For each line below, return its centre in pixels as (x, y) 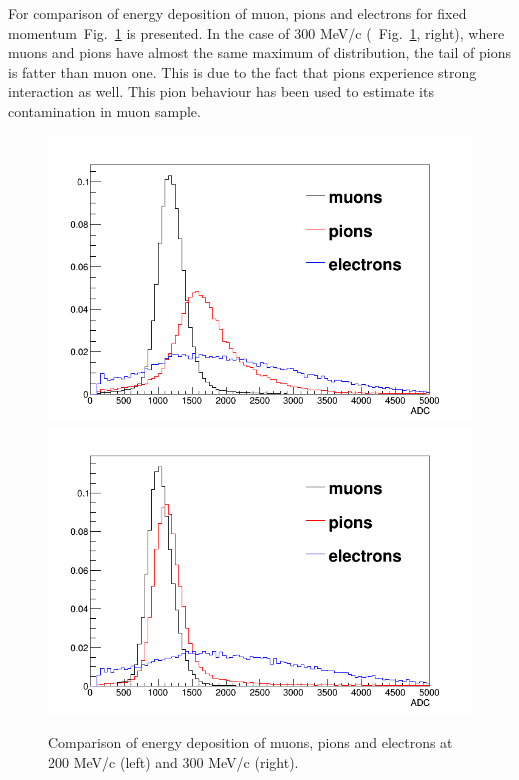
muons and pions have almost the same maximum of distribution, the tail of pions (259, 52)
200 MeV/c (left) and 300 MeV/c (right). (173, 761)
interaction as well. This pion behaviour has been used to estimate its (221, 91)
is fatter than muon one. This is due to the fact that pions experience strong (242, 71)
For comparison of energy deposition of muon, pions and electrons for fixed (237, 13)
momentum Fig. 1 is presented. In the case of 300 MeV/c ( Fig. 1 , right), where (256, 32)
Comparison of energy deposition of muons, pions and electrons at (250, 742)
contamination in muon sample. (104, 110)
